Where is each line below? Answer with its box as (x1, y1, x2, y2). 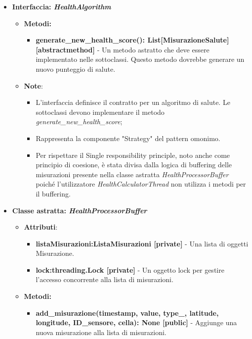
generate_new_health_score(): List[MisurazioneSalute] (36, 35, 229, 45)
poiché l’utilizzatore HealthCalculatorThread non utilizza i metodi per (36, 179, 246, 189)
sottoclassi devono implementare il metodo (36, 106, 165, 117)
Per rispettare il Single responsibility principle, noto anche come (36, 149, 230, 160)
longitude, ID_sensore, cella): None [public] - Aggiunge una (36, 317, 237, 328)
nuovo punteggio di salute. (36, 63, 116, 74)
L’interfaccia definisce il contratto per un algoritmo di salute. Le (36, 97, 230, 107)
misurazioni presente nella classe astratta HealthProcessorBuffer (36, 169, 229, 179)
